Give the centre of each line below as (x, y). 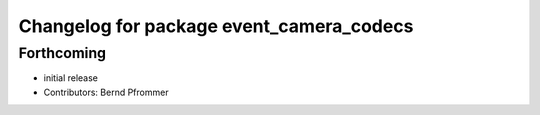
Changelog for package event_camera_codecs (216, 26)
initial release (71, 78)
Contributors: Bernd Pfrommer (106, 92)
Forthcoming (62, 53)
